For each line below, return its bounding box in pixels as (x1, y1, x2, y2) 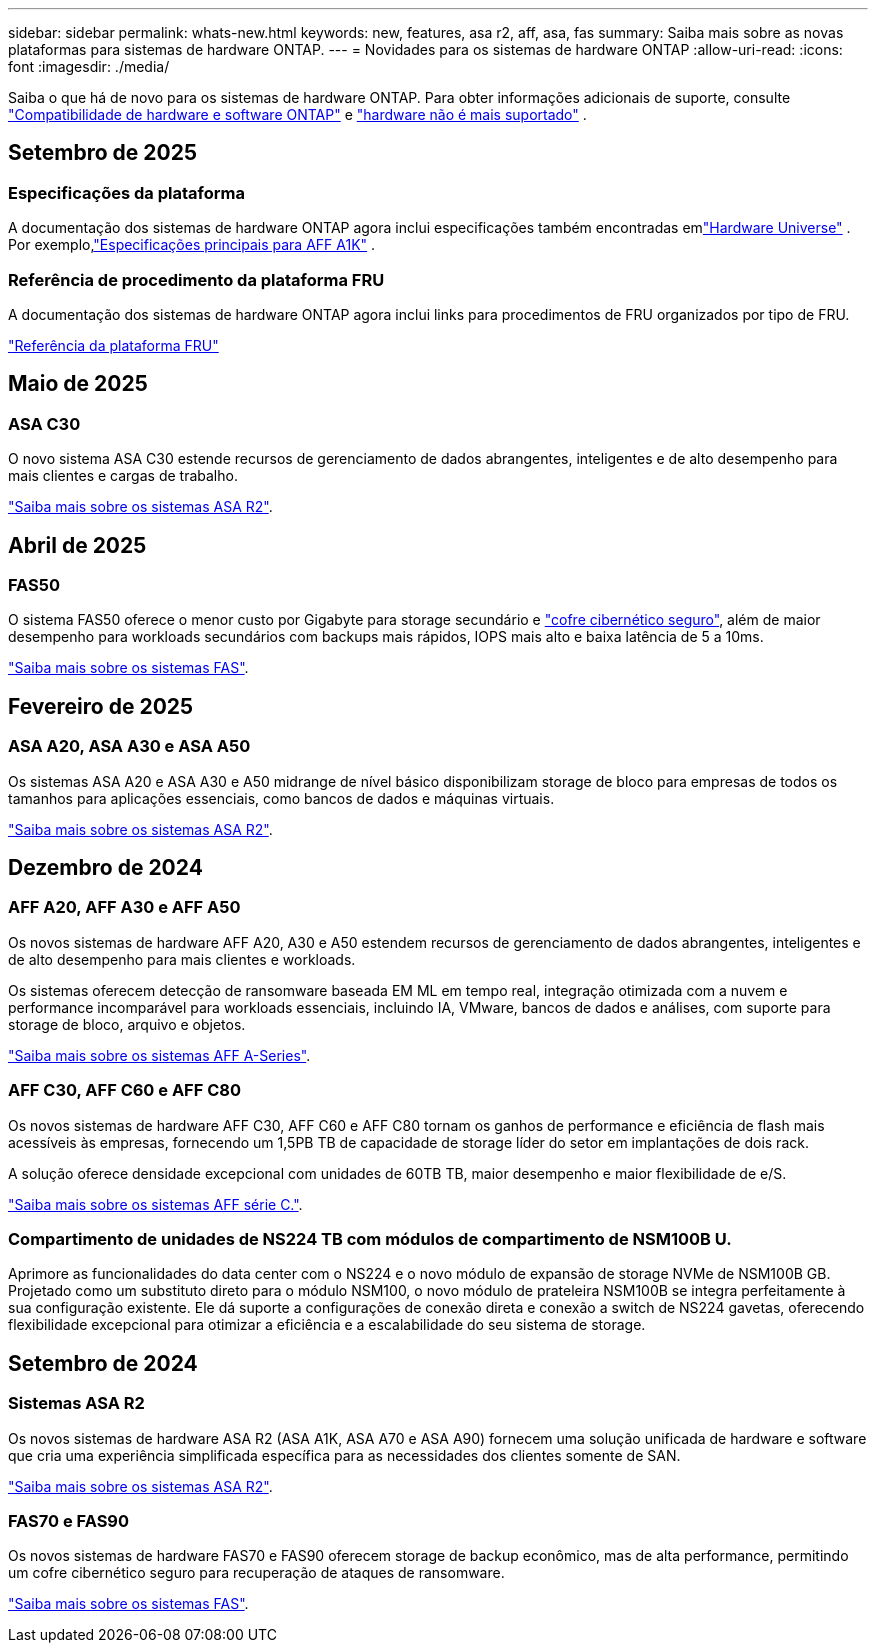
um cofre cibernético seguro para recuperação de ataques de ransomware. (8, 1564, 505, 1582)
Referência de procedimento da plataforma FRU (8, 269, 385, 290)
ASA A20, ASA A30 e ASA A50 (8, 736, 251, 757)
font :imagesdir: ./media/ (8, 58, 170, 75)
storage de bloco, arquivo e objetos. (8, 1015, 246, 1033)
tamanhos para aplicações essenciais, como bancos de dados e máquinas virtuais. (8, 789, 555, 807)
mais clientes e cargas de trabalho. (8, 467, 238, 485)
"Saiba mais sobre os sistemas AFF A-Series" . (8, 1046, 311, 1064)
